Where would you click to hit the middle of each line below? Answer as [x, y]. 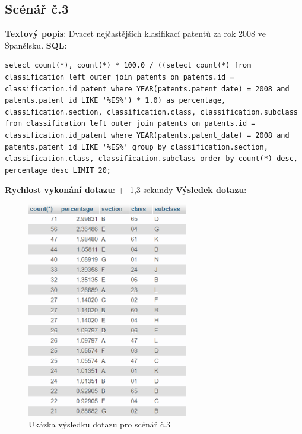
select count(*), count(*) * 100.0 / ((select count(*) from [128, 66]
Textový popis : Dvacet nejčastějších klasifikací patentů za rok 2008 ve [135, 34]
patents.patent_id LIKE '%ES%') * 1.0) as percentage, [115, 101]
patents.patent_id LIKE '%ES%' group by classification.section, [136, 147]
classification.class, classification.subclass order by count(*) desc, [151, 159]
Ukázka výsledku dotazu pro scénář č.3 [100, 424]
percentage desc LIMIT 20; [58, 170]
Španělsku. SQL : [36, 45]
